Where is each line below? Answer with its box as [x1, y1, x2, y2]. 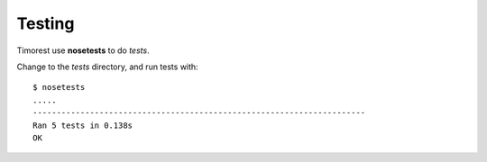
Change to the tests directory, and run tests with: [16, 61, 198, 72]
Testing [16, 13, 75, 33]
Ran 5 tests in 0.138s [32, 120, 133, 130]
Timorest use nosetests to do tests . [16, 45, 150, 56]
